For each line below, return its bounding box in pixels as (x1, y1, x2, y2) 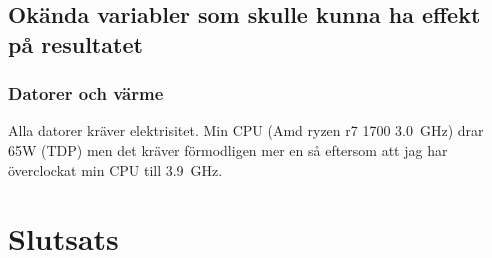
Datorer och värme (8, 81, 164, 106)
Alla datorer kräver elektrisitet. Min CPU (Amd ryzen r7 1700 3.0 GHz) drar (8, 120, 484, 141)
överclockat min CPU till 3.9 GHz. (8, 159, 223, 180)
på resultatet (8, 28, 143, 59)
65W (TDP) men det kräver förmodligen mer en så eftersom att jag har (8, 139, 448, 160)
